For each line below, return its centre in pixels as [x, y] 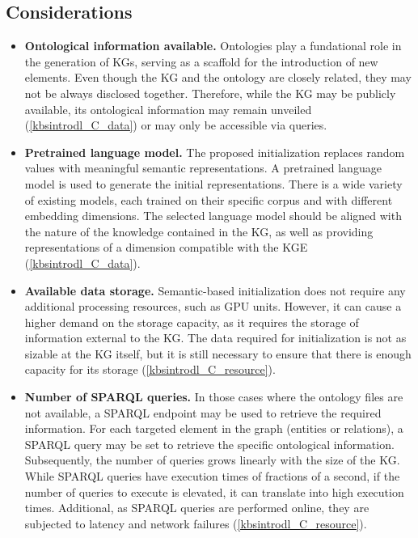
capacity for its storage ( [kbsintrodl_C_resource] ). [150, 369]
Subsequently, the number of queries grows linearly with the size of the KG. [212, 460]
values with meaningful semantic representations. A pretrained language [203, 168]
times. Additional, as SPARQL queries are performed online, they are [197, 508]
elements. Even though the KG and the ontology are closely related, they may [218, 77]
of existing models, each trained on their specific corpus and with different [209, 199]
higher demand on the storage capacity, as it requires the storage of [192, 322]
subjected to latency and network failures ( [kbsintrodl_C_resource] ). [196, 523]
